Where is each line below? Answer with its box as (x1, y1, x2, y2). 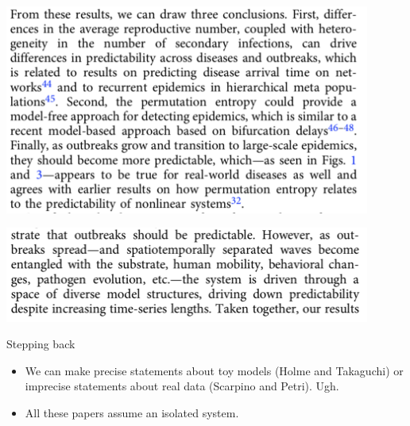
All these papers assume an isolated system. (25, 404, 239, 420)
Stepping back (6, 336, 75, 352)
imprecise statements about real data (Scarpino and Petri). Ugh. (25, 378, 339, 394)
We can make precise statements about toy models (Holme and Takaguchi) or (25, 362, 404, 378)
